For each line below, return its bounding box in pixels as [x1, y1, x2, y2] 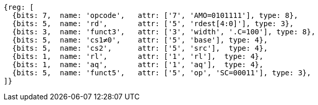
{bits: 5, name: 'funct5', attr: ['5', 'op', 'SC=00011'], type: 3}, [12, 69, 311, 77]
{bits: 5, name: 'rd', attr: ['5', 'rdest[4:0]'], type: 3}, [12, 19, 294, 28]
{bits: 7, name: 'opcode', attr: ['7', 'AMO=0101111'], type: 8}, [12, 11, 298, 19]
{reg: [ [4, 3, 34, 11]
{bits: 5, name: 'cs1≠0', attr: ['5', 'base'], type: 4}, [12, 36, 268, 44]
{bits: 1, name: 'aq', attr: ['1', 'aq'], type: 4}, [12, 60, 264, 69]
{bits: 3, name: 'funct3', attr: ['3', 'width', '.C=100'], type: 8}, [12, 28, 315, 36]
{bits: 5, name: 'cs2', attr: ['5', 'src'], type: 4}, [12, 44, 268, 52]
